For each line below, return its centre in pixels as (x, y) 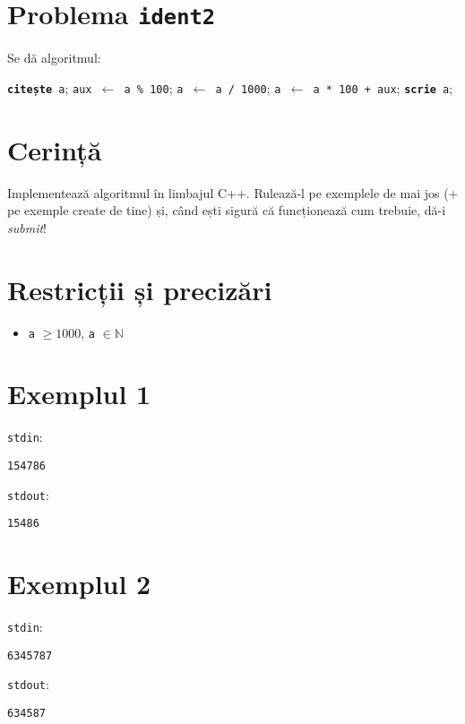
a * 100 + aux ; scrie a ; (383, 87)
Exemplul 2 (79, 584)
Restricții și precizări (140, 289)
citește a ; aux (50, 87)
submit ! (27, 227)
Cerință (55, 149)
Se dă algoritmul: (54, 58)
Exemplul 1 (79, 394)
